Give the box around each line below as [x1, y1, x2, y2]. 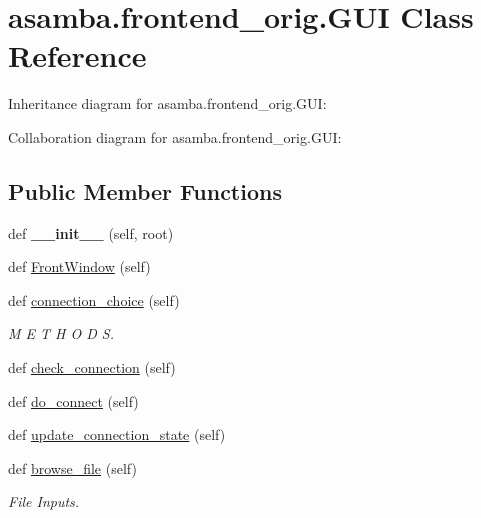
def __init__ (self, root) [8, 222, 174, 243]
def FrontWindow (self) [8, 256, 151, 277]
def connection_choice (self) [8, 289, 180, 310]
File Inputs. [8, 491, 80, 512]
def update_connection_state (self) [8, 424, 226, 445]
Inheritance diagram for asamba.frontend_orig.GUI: [8, 93, 327, 114]
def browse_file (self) [8, 457, 137, 478]
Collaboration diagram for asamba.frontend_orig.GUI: [8, 126, 342, 147]
